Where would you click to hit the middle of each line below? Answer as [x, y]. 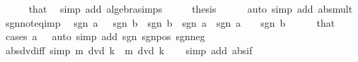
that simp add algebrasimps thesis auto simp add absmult [191, 8]
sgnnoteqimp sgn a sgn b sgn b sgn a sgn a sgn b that [170, 22]
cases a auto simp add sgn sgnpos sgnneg [105, 36]
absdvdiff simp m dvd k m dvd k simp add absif [129, 50]
